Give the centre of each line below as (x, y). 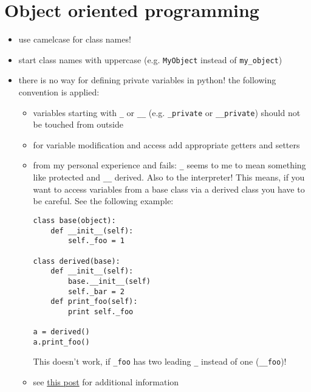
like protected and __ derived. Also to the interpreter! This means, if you (169, 177)
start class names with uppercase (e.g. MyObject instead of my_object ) (150, 59)
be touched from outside (78, 124)
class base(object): (74, 220)
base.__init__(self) (109, 281)
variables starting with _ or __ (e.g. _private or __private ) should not (167, 112)
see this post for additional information (106, 382)
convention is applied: (59, 91)
